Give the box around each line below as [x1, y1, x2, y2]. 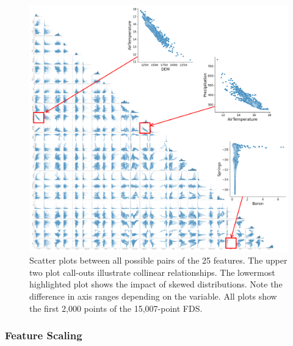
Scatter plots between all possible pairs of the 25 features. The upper [29, 254, 288, 267]
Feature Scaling [5, 328, 82, 343]
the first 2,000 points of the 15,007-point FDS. [29, 301, 203, 314]
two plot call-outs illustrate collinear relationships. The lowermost [29, 265, 275, 278]
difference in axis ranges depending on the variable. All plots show [29, 289, 277, 302]
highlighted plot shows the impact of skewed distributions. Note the [29, 278, 283, 290]
